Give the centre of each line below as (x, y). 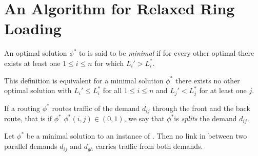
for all (112, 90)
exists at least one (32, 63)
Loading (33, 28)
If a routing (22, 108)
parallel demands (31, 146)
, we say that (144, 118)
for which (109, 63)
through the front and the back (201, 108)
